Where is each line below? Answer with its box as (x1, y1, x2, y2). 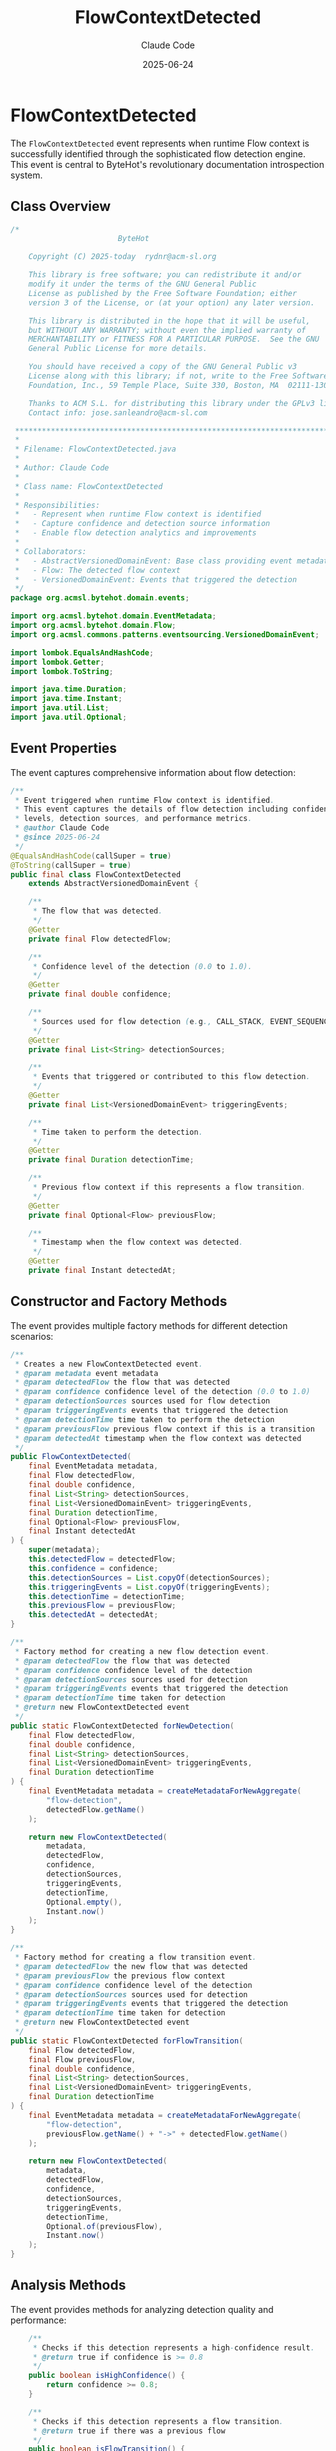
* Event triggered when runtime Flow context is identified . (14, 795, 275, 805)
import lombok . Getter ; (10, 657, 105, 667)
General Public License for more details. (28, 344, 208, 354)
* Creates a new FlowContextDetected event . (14, 1359, 203, 1369)
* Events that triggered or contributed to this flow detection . (32, 1072, 311, 1082)
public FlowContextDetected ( (10, 1452, 132, 1462)
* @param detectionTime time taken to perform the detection (14, 1414, 275, 1425)
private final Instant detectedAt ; (28, 1266, 177, 1276)
